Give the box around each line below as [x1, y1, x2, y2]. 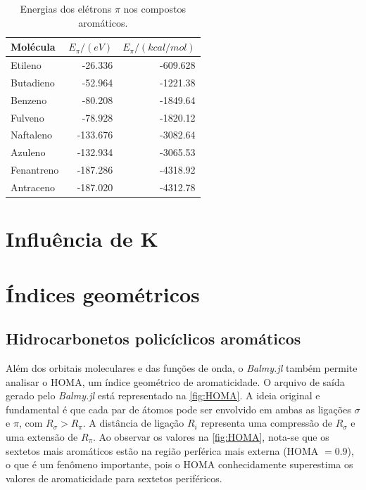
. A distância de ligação [82, 415, 184, 430]
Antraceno [11, 179, 56, 194]
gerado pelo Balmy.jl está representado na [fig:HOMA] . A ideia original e [6, 388, 320, 403]
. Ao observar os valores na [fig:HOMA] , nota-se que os [93, 429, 329, 444]
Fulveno [11, 110, 44, 124]
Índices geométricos [6, 279, 200, 308]
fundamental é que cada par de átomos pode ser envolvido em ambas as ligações [6, 401, 351, 416]
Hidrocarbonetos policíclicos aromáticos [6, 328, 301, 349]
